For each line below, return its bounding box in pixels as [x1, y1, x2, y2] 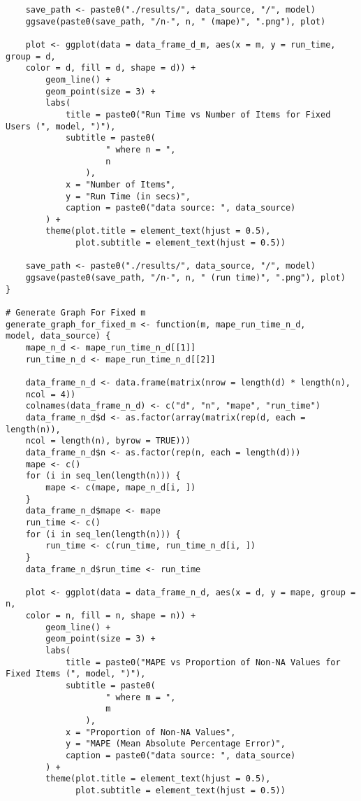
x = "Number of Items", [65, 179, 176, 190]
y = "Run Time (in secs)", [65, 191, 191, 201]
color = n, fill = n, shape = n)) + [25, 611, 196, 621]
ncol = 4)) [25, 389, 76, 399]
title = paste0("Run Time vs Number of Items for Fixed [65, 109, 331, 120]
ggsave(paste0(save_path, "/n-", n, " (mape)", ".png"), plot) [25, 16, 326, 27]
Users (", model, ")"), [6, 121, 116, 132]
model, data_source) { [6, 331, 111, 341]
